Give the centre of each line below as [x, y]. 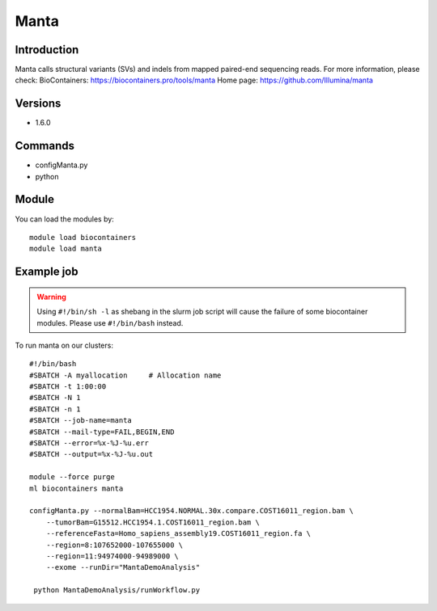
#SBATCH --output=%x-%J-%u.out [91, 454]
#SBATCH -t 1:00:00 [68, 387]
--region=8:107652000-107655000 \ [115, 545]
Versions [38, 104]
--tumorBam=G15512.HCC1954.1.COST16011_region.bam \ [153, 522]
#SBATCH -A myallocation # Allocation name [125, 375]
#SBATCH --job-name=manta [81, 421]
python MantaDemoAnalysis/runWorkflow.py [117, 590]
